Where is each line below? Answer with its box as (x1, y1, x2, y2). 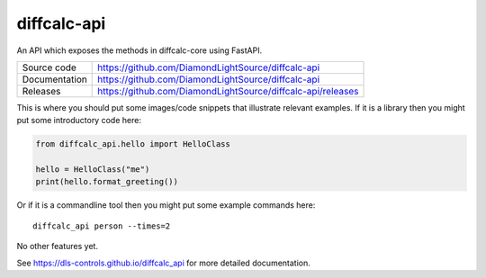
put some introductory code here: (16, 115, 141, 126)
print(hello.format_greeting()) (35, 176, 179, 187)
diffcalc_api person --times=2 (32, 220, 171, 231)
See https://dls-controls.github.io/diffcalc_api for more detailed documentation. (16, 257, 310, 268)
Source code (22, 61, 76, 74)
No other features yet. (16, 241, 99, 252)
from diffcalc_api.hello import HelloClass (35, 139, 231, 149)
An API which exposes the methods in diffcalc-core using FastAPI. (16, 45, 263, 56)
